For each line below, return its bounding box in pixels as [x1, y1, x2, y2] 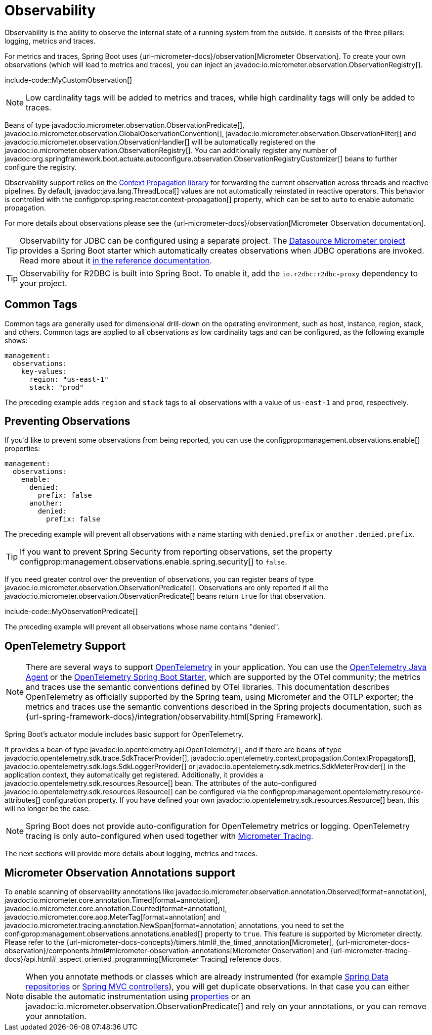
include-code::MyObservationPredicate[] [4, 607, 138, 616]
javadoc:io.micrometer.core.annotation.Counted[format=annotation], [4, 904, 227, 913]
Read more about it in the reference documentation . [20, 255, 212, 265]
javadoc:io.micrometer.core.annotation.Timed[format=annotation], [4, 896, 220, 905]
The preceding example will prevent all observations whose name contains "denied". [4, 622, 280, 631]
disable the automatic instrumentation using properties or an [26, 991, 251, 1002]
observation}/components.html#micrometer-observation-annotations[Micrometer [4, 946, 270, 955]
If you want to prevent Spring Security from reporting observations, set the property [20, 547, 332, 557]
